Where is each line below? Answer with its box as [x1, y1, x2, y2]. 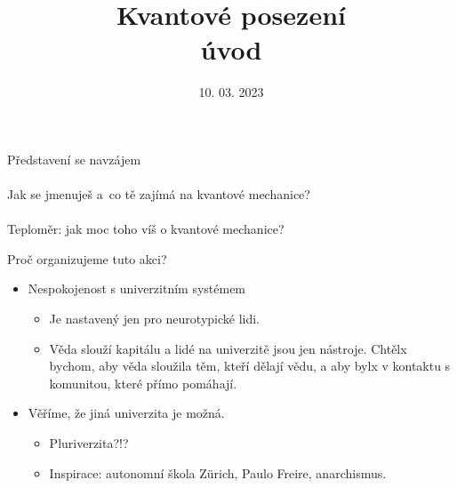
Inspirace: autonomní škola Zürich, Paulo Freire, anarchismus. [49, 463, 387, 482]
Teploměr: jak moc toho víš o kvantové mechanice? [7, 220, 285, 238]
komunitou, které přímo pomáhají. [49, 373, 237, 392]
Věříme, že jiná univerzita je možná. [28, 404, 225, 422]
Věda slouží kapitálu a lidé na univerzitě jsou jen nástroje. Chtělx [49, 339, 407, 357]
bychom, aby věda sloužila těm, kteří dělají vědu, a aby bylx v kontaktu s [49, 356, 451, 375]
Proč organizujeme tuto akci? [7, 249, 167, 268]
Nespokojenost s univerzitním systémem [28, 279, 246, 298]
